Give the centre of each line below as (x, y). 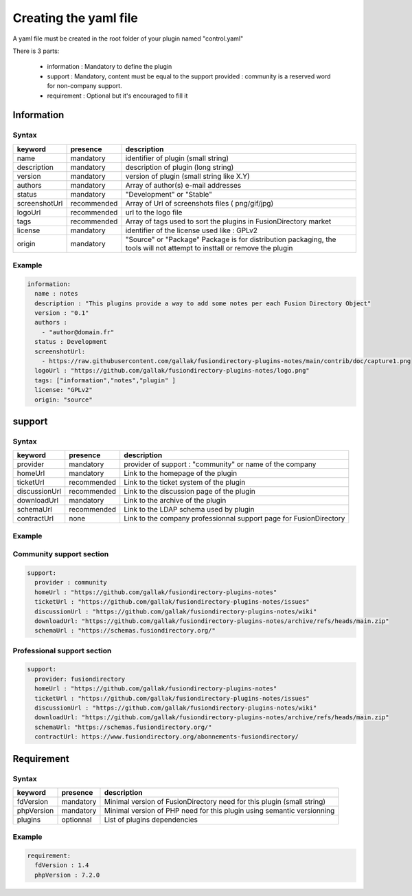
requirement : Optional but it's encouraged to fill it (117, 96)
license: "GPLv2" (64, 390)
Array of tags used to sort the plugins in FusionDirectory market (228, 221)
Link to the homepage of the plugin (180, 473)
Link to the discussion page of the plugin (190, 492)
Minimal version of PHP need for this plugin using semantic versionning (219, 810)
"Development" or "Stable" (169, 194)
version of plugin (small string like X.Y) (187, 176)
